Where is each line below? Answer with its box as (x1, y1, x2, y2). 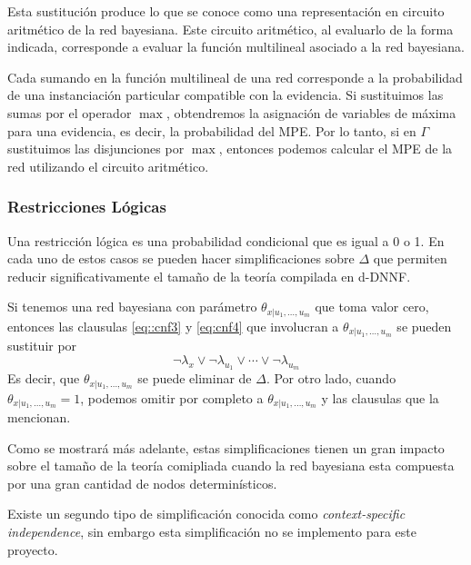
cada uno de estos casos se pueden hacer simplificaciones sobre (7, 249, 355, 268)
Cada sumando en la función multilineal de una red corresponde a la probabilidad (7, 67, 463, 86)
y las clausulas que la (321, 388, 439, 407)
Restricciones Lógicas (7, 195, 166, 218)
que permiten (373, 249, 447, 268)
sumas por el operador (7, 103, 132, 122)
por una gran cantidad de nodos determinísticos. (7, 473, 277, 492)
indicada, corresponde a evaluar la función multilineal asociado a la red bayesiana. (7, 37, 465, 56)
